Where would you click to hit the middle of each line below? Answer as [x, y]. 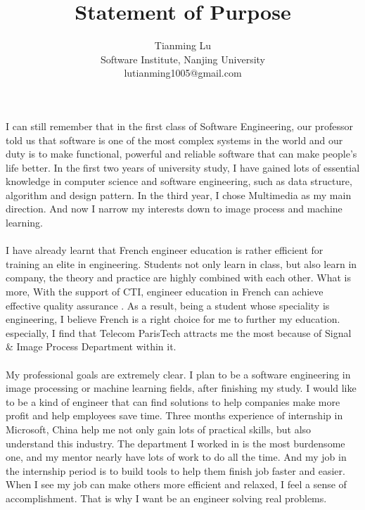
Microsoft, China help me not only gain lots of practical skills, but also [159, 429]
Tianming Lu [183, 45]
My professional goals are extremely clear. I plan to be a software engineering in [178, 374]
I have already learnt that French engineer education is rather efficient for [165, 250]
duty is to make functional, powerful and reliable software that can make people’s [181, 154]
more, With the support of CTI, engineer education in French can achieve [165, 292]
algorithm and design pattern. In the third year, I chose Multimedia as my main [179, 195]
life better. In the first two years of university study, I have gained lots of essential [183, 167]
